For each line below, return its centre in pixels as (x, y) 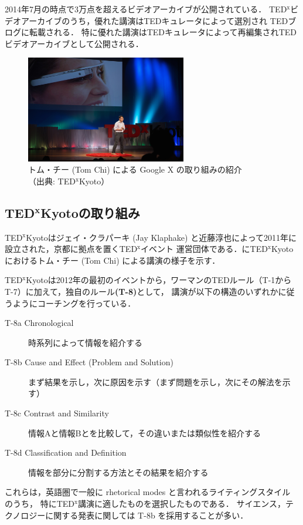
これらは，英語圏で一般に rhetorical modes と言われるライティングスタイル (148, 492)
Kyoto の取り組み (90, 212)
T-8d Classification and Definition (66, 452)
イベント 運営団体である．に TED (204, 249)
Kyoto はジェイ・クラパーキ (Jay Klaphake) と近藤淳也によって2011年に (161, 237)
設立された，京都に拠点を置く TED (71, 249)
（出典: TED (52, 181)
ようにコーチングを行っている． (74, 303)
